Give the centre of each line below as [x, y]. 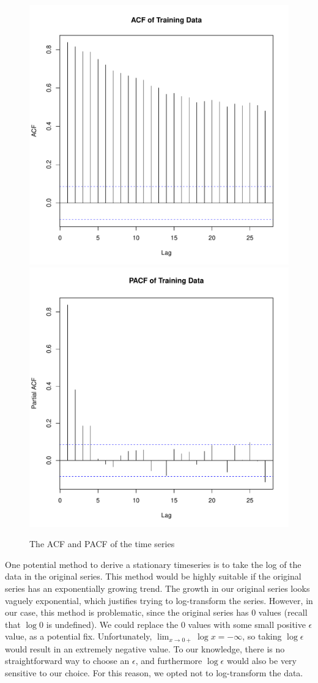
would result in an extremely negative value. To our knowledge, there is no [145, 648]
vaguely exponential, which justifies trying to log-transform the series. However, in [159, 600]
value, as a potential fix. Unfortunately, [79, 636]
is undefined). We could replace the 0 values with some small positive [176, 624]
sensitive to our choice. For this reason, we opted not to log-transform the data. [154, 672]
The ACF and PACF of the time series [102, 544]
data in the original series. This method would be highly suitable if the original [153, 576]
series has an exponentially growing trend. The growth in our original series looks [157, 588]
